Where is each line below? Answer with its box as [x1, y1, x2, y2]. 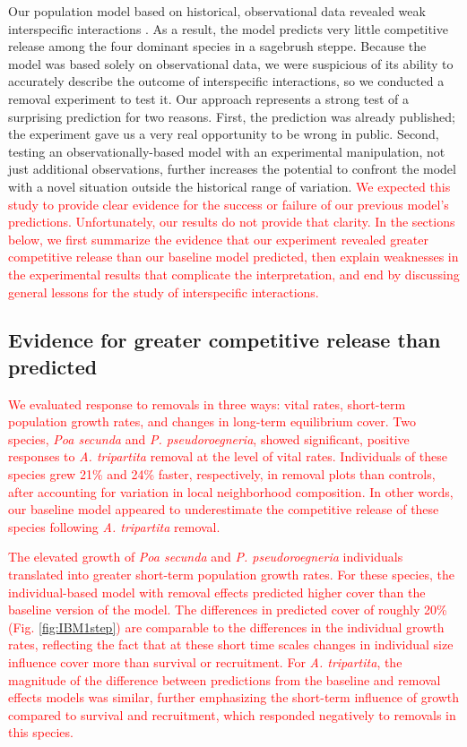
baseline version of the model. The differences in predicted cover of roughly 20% [8, 600, 447, 619]
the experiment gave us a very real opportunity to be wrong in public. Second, [8, 124, 439, 143]
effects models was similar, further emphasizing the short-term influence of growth [8, 688, 460, 707]
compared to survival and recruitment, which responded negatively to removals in [8, 705, 456, 724]
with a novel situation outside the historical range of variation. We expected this [8, 176, 451, 195]
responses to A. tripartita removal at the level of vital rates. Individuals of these [8, 447, 447, 466]
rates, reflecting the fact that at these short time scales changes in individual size [8, 635, 454, 654]
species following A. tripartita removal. [8, 517, 221, 536]
